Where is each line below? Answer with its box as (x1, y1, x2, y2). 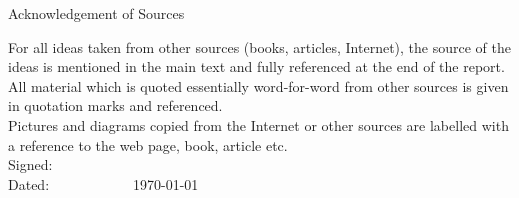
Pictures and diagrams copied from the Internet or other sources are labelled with (8, 114, 509, 135)
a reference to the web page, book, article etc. (8, 134, 288, 155)
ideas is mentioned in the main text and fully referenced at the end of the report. (8, 56, 505, 77)
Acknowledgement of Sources (8, 3, 185, 23)
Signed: (8, 154, 53, 175)
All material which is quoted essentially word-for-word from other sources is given (8, 75, 509, 96)
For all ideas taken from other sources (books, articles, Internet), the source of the (8, 36, 511, 57)
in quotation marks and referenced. (8, 95, 223, 116)
